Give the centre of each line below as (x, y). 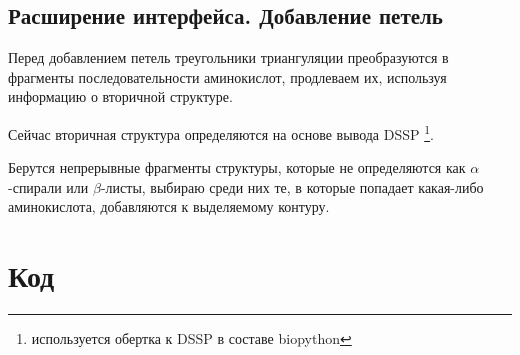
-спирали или (48, 186)
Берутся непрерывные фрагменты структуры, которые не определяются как (237, 167)
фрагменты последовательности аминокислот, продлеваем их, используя (227, 76)
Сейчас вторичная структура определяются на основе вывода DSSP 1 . (221, 132)
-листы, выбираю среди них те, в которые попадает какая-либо (292, 186)
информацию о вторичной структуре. (120, 96)
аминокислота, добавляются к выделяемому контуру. (169, 206)
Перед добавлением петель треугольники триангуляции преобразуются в (228, 57)
